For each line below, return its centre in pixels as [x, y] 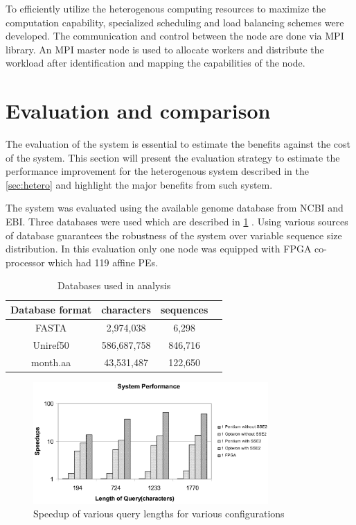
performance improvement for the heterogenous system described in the [158, 171]
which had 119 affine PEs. [103, 262]
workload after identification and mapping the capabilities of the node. [155, 63]
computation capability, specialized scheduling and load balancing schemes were [175, 22]
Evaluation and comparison [138, 111]
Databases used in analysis [114, 285]
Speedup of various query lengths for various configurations [159, 514]
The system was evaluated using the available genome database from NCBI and [175, 208]
